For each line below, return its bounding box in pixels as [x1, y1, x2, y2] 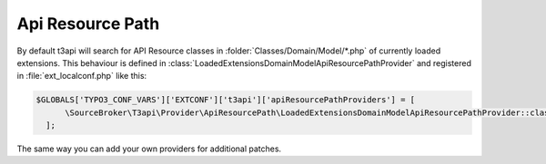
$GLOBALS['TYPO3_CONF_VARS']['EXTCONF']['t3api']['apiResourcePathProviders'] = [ [35, 95, 416, 105]
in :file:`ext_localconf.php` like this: [16, 71, 147, 82]
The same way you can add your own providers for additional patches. [16, 143, 282, 154]
